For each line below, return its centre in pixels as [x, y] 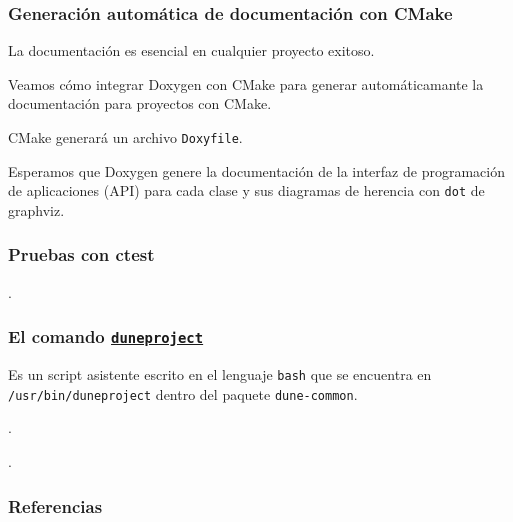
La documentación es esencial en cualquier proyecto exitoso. [191, 50]
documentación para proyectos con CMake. [140, 103]
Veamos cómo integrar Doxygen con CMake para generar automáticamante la [246, 83]
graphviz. [36, 209]
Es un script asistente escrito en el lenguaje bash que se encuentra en [220, 374]
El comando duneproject [106, 336]
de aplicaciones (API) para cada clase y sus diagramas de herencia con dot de [246, 190]
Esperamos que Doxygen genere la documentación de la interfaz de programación [256, 170]
